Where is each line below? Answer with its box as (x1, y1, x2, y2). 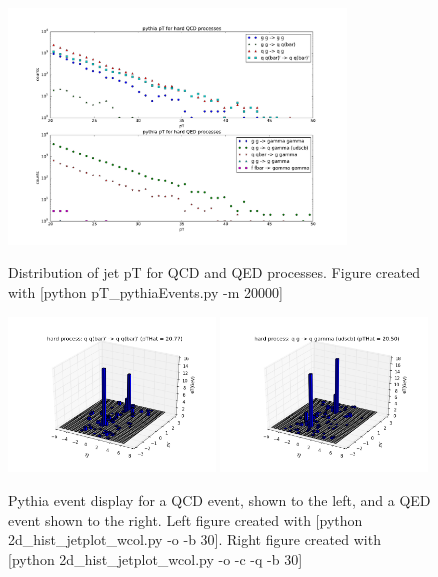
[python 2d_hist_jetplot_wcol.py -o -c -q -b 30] (8, 548, 303, 569)
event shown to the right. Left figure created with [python (8, 509, 363, 530)
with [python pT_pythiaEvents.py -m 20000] (8, 282, 283, 303)
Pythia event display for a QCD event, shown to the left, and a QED (8, 490, 431, 511)
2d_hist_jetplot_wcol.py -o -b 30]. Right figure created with (8, 529, 381, 550)
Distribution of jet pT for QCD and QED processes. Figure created (8, 262, 421, 283)
